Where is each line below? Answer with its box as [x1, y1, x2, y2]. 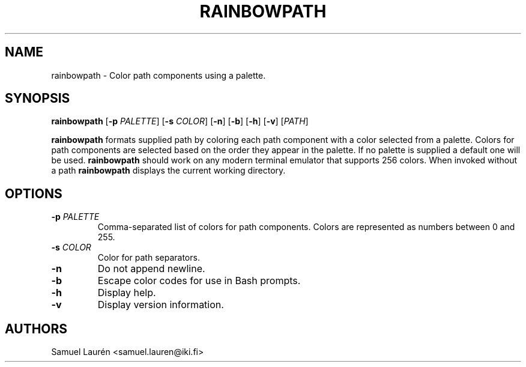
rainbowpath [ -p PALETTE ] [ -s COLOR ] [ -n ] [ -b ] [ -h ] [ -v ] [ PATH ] [51, 116, 309, 127]
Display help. [97, 287, 156, 299]
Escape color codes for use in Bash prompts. [97, 274, 301, 287]
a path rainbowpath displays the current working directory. [51, 165, 286, 176]
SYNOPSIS [5, 91, 70, 106]
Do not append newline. [97, 262, 205, 275]
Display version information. [97, 299, 224, 311]
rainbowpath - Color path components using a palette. [51, 70, 266, 80]
